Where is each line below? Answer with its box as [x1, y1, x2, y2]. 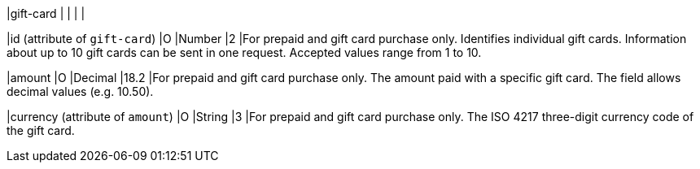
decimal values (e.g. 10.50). [7, 84, 154, 98]
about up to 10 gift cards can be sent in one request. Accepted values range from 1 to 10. [7, 45, 482, 59]
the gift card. [7, 123, 75, 137]
